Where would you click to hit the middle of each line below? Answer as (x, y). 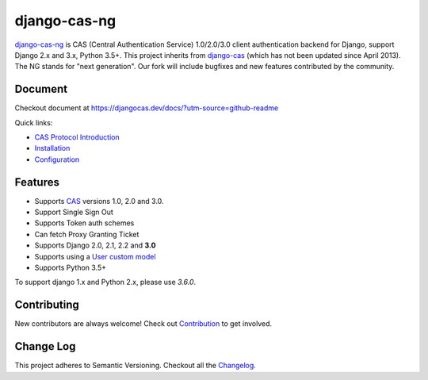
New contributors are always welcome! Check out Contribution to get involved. (143, 324)
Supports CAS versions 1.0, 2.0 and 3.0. (99, 201)
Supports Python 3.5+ (71, 268)
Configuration (57, 159)
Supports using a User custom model (95, 256)
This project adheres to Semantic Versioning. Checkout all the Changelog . (136, 366)
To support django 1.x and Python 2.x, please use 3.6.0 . (105, 282)
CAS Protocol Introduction (77, 137)
